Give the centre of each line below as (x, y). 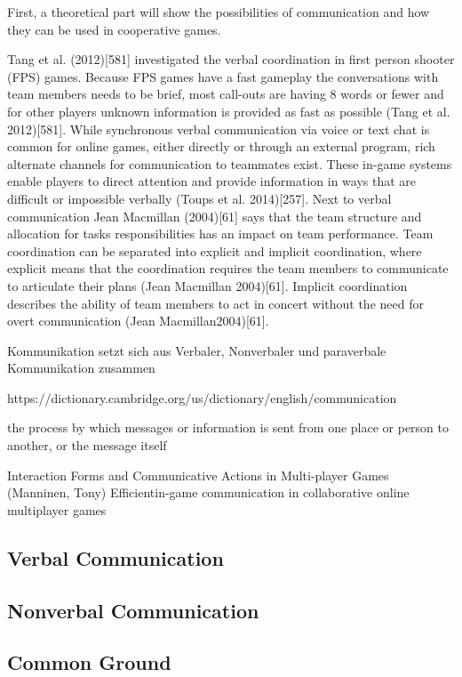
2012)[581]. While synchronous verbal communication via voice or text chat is (219, 129)
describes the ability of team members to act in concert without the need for (215, 303)
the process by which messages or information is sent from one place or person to (228, 427)
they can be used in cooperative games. (114, 29)
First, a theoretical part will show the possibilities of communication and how (219, 12)
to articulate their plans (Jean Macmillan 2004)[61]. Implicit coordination (207, 285)
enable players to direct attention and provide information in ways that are (212, 181)
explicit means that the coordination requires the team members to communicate (228, 268)
